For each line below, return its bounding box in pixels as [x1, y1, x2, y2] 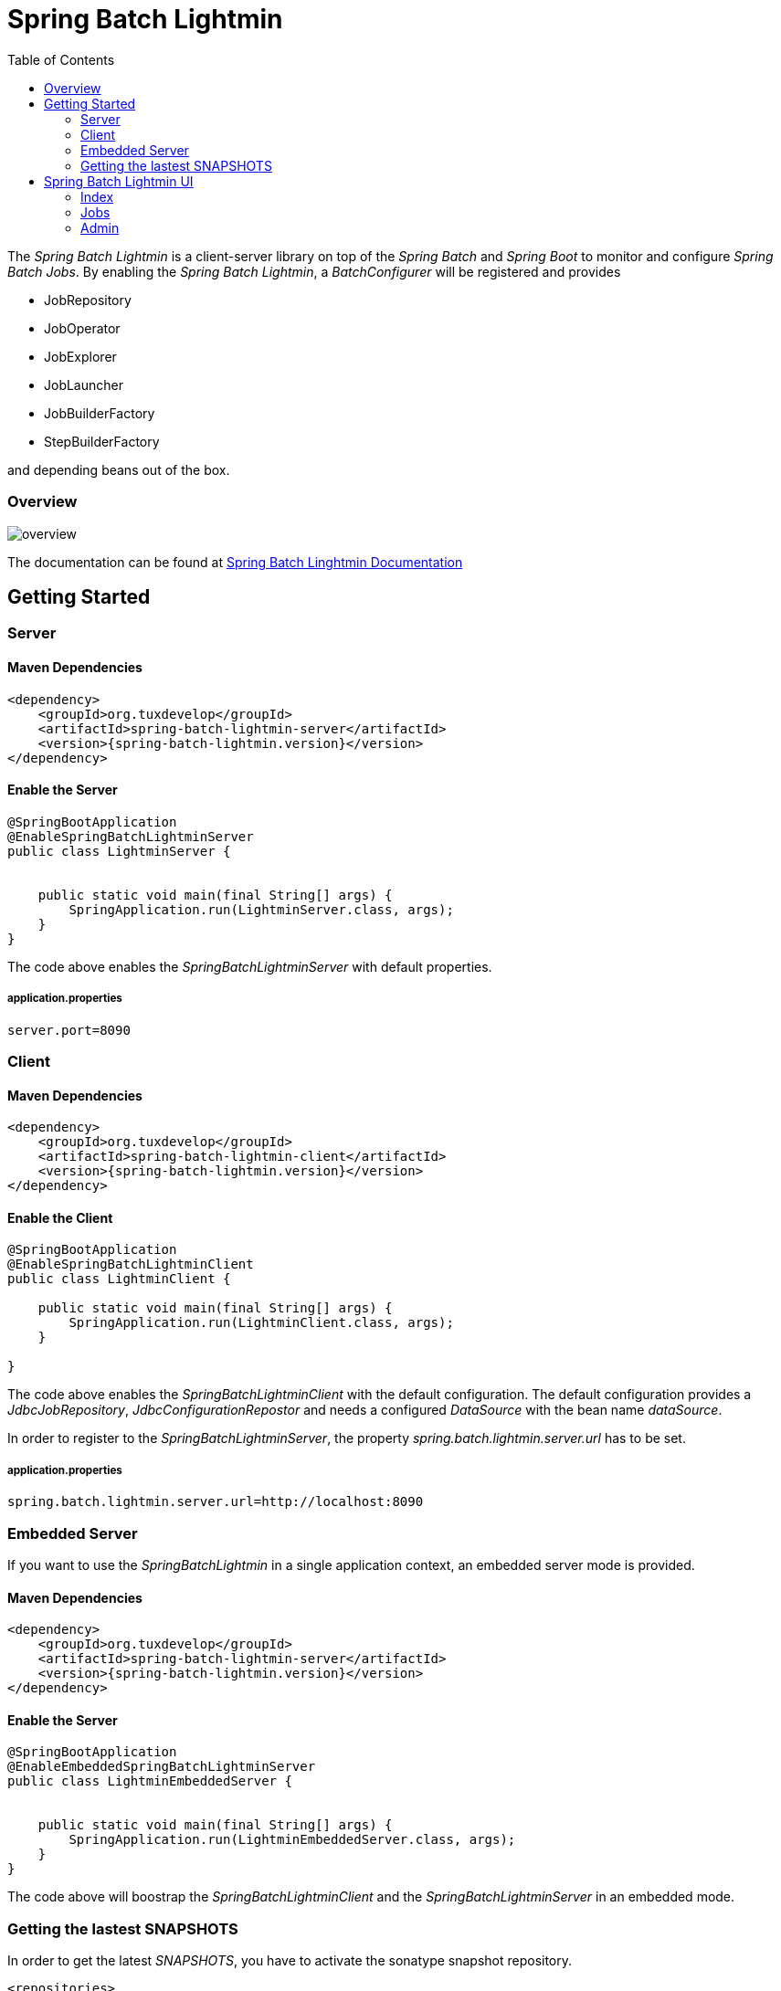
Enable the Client [7, 1209, 113, 1226]
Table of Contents [7, 51, 115, 68]
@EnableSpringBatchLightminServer [7, 828, 254, 844]
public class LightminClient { [7, 1271, 231, 1287]
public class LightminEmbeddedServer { [7, 1774, 292, 1789]
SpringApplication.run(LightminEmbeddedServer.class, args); [69, 1832, 516, 1848]
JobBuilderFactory [44, 405, 155, 421]
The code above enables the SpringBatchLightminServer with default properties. [7, 958, 492, 974]
